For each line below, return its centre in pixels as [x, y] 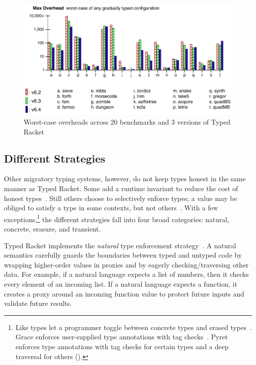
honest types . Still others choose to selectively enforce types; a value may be [121, 198]
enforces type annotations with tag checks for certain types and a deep [122, 347]
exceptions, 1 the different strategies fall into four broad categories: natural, [117, 218]
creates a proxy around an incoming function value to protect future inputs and [124, 293]
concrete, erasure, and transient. [52, 229]
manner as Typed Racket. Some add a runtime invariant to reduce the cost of [121, 188]
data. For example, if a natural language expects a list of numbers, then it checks [127, 274]
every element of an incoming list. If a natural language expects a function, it [121, 284]
